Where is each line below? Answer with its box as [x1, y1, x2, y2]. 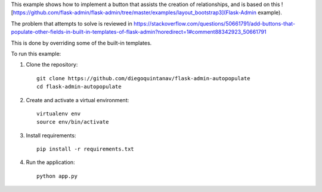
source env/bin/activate [36, 119, 109, 125]
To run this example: [11, 50, 61, 57]
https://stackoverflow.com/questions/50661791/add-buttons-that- [133, 20, 295, 27]
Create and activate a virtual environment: [26, 96, 129, 103]
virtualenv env [36, 110, 81, 117]
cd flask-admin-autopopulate [36, 83, 122, 90]
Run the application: [26, 159, 75, 166]
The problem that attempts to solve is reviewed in [11, 20, 132, 27]
